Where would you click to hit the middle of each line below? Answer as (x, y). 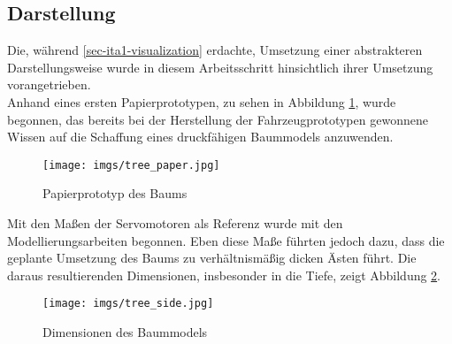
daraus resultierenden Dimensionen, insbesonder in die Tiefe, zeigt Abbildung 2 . (224, 275)
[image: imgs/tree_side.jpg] (128, 304)
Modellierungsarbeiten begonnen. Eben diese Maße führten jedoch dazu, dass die (226, 240)
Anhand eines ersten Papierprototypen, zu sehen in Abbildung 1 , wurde (202, 101)
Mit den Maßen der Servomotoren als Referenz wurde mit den (175, 223)
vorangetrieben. (49, 84)
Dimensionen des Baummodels (125, 332)
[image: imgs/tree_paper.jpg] (131, 165)
